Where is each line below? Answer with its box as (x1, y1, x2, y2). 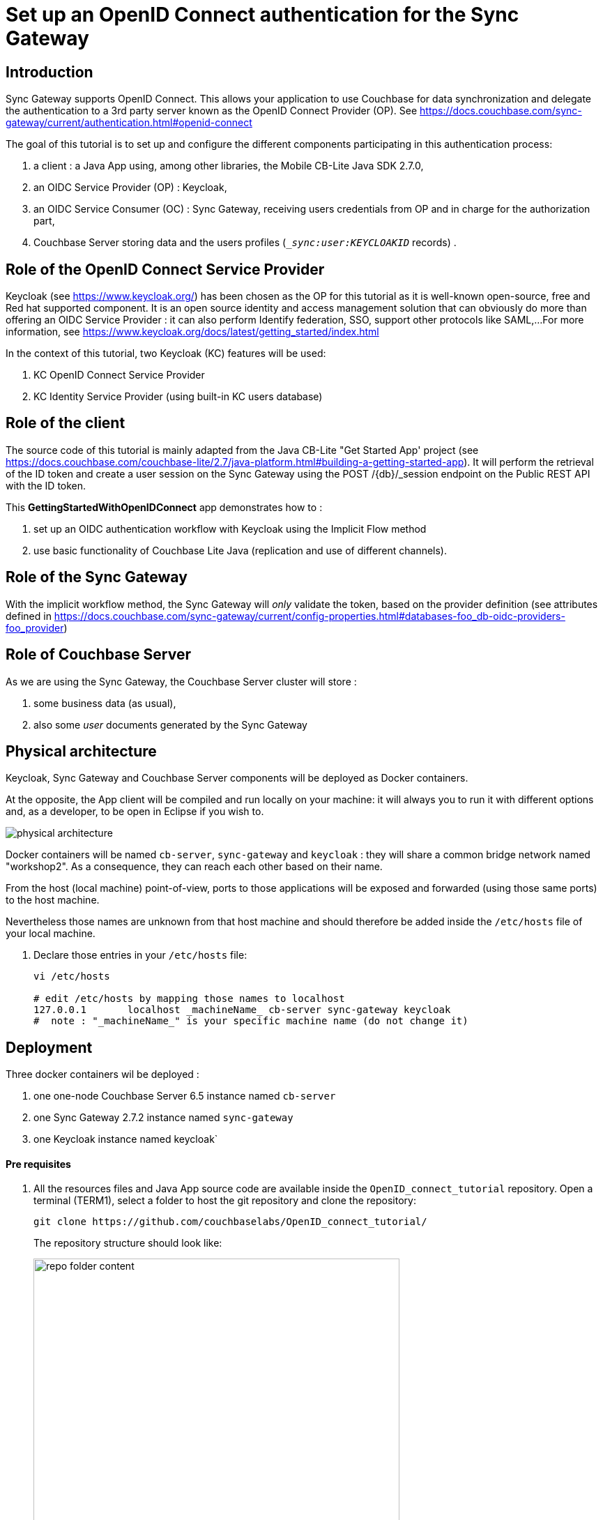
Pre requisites (6, 1157, 71, 1170)
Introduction (6, 63, 93, 81)
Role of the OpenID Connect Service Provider (6, 260, 325, 278)
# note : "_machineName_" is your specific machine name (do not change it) (33, 1015, 468, 1027)
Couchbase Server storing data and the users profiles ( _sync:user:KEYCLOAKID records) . (33, 236, 457, 249)
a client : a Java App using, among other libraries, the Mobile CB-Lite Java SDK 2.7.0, (33, 160, 424, 172)
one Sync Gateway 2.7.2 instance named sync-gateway (33, 1111, 293, 1124)
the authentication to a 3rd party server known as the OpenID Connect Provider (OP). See (6, 105, 418, 117)
